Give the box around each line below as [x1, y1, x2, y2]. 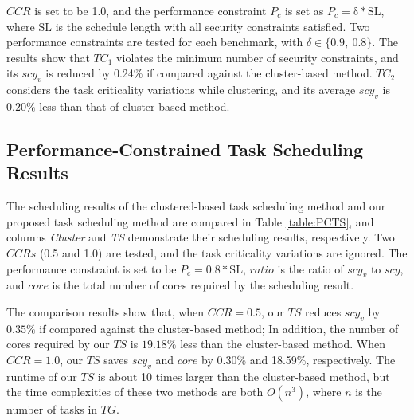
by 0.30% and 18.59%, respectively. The [201, 351, 396, 367]
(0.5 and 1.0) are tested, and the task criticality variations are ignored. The [39, 244, 408, 261]
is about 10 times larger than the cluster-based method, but [97, 367, 390, 384]
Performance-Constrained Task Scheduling [6, 136, 364, 161]
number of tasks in [6, 401, 98, 418]
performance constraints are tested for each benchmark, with [6, 33, 303, 50]
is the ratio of [277, 260, 344, 277]
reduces [304, 303, 342, 320]
